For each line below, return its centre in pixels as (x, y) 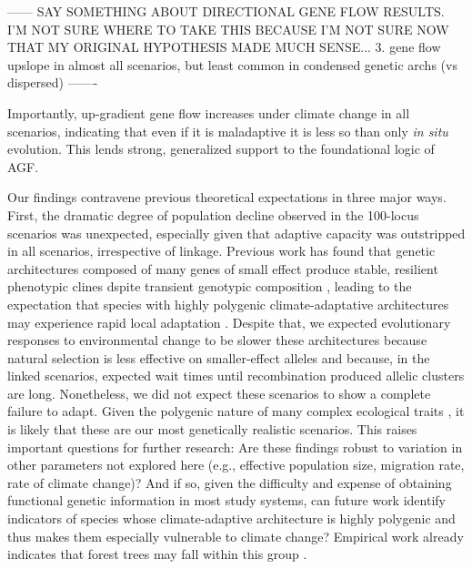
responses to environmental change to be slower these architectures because (217, 340)
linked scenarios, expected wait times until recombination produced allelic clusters (236, 376)
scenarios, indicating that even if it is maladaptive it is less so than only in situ (228, 131)
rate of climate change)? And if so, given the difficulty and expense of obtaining (230, 482)
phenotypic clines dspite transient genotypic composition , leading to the (210, 286)
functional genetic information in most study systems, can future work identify (226, 500)
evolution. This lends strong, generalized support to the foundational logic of (221, 149)
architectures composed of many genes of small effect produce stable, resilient (223, 268)
